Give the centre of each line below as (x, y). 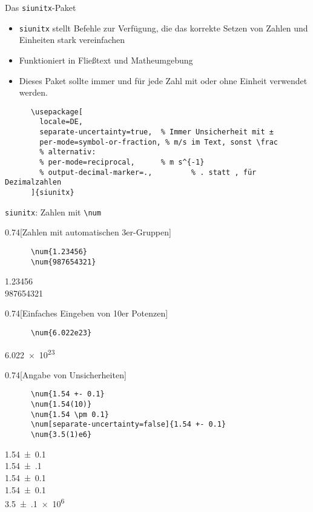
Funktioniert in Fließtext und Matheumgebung (106, 60)
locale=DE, (61, 122)
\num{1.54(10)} (61, 405)
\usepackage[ (57, 112)
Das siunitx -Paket (41, 7)
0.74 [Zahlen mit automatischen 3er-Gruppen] (88, 232)
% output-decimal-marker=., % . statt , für (148, 172)
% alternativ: (68, 152)
